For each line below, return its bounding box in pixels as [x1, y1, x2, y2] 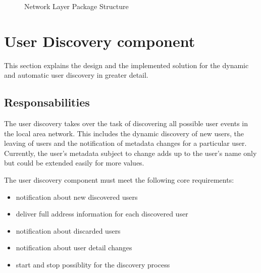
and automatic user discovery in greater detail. [4, 70, 148, 80]
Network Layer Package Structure [24, 1, 129, 11]
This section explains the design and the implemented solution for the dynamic [4, 60, 249, 70]
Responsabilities [4, 94, 90, 110]
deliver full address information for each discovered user [16, 208, 188, 219]
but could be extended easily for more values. [4, 157, 144, 168]
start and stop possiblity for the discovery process [16, 259, 170, 270]
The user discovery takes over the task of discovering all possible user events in [4, 118, 248, 129]
